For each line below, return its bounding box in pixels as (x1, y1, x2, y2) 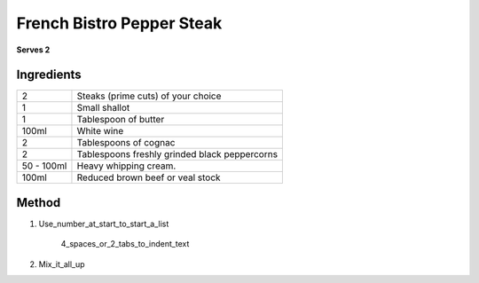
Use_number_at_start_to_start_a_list (38, 218, 169, 229)
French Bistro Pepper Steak (16, 13, 223, 33)
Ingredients (16, 67, 82, 83)
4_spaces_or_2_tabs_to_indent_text (60, 239, 190, 249)
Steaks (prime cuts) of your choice (76, 90, 222, 102)
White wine (76, 125, 124, 138)
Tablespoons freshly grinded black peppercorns (76, 148, 279, 161)
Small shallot (76, 102, 130, 114)
